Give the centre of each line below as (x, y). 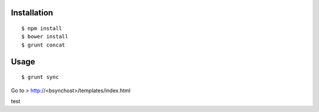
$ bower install (45, 37)
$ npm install (42, 29)
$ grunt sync (40, 77)
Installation (32, 13)
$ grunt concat (43, 45)
